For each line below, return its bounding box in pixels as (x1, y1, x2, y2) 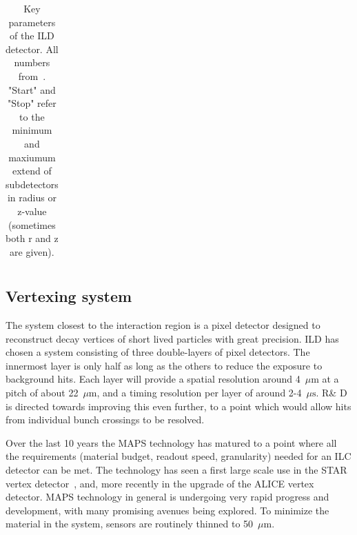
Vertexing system (6, 285, 132, 307)
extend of (12, 163, 52, 178)
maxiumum (8, 150, 56, 164)
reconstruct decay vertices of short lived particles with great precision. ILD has (6, 331, 339, 345)
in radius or (7, 190, 57, 205)
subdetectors (6, 176, 59, 191)
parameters (8, 14, 56, 29)
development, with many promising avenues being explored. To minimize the (6, 503, 329, 517)
